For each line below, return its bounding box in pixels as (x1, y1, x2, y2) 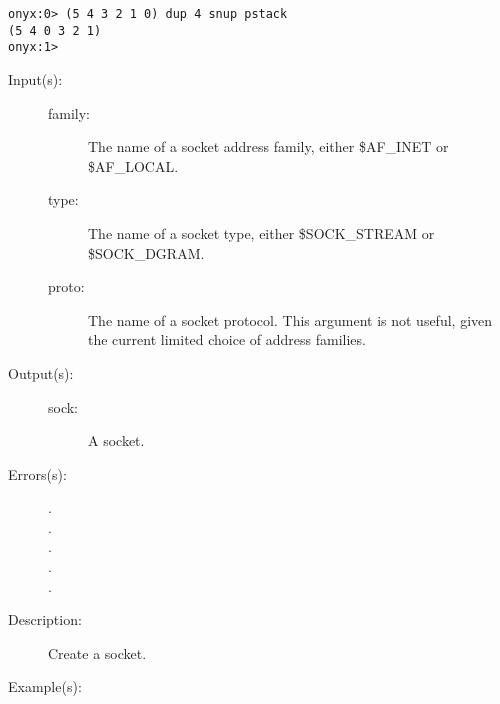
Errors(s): (8, 463, 67, 484)
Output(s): (8, 362, 74, 383)
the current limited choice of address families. (88, 329, 366, 350)
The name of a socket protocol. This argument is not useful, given (88, 309, 493, 330)
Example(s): (8, 676, 82, 697)
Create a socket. (48, 642, 147, 663)
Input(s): (8, 68, 63, 89)
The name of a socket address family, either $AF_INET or (88, 136, 449, 157)
